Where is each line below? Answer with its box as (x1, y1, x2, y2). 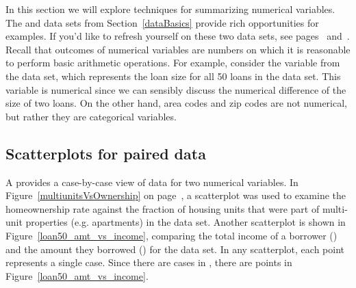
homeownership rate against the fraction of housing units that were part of (5, 201, 320, 215)
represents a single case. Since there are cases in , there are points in (5, 255, 292, 270)
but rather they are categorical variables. (5, 109, 177, 123)
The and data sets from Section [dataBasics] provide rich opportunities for (5, 15, 319, 29)
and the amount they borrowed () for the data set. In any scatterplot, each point (5, 241, 344, 256)
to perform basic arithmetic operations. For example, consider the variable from (5, 55, 340, 70)
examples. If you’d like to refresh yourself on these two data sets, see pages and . (5, 29, 350, 43)
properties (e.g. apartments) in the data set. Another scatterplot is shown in (25, 215, 346, 229)
